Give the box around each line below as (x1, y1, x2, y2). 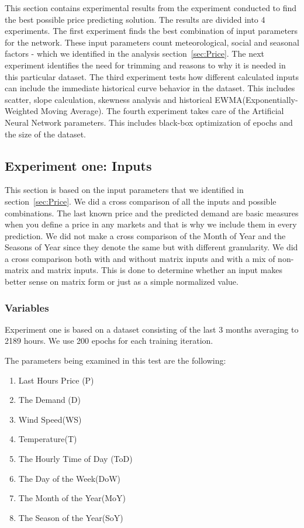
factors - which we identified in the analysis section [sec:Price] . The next (5, 47, 264, 60)
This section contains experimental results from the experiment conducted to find (5, 2, 297, 13)
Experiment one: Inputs (5, 156, 152, 174)
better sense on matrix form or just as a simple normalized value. (5, 275, 239, 288)
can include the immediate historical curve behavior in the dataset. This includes (5, 82, 295, 94)
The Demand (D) (18, 394, 81, 406)
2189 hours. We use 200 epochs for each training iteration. (5, 334, 213, 347)
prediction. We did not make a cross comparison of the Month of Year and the (5, 229, 286, 241)
